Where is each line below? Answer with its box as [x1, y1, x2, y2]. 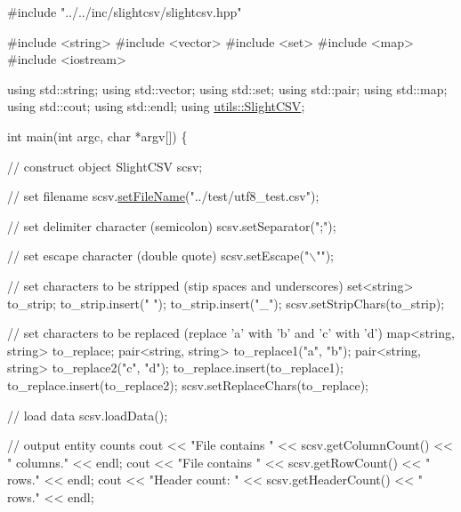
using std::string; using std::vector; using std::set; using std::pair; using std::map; [7, 79, 448, 98]
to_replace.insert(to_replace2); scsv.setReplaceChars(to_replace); [7, 375, 368, 394]
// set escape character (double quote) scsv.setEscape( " [7, 246, 310, 265]
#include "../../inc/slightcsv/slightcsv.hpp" [7, 3, 242, 20]
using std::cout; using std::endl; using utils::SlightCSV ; [7, 97, 305, 116]
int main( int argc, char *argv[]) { [7, 126, 188, 145]
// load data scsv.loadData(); [7, 405, 168, 424]
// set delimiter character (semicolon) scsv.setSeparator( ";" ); [7, 216, 336, 235]
